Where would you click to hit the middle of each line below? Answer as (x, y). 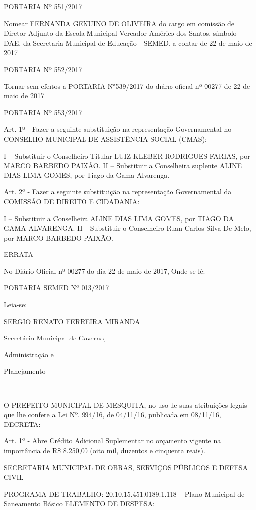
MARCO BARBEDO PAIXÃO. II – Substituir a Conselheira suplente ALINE (123, 165)
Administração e (29, 354)
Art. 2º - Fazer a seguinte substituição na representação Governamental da (118, 192)
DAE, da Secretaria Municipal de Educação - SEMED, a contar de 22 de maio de (128, 42)
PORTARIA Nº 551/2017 (43, 6)
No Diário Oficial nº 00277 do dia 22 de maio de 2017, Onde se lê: (105, 271)
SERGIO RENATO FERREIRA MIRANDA (72, 321)
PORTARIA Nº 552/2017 (43, 69)
